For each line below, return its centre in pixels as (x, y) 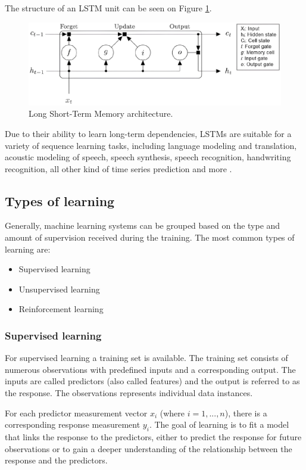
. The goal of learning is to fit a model (219, 424)
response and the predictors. (56, 460)
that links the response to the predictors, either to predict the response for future (153, 437)
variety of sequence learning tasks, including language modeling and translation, (151, 145)
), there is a (246, 413)
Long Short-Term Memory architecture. (101, 113)
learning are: (28, 249)
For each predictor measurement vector (76, 413)
